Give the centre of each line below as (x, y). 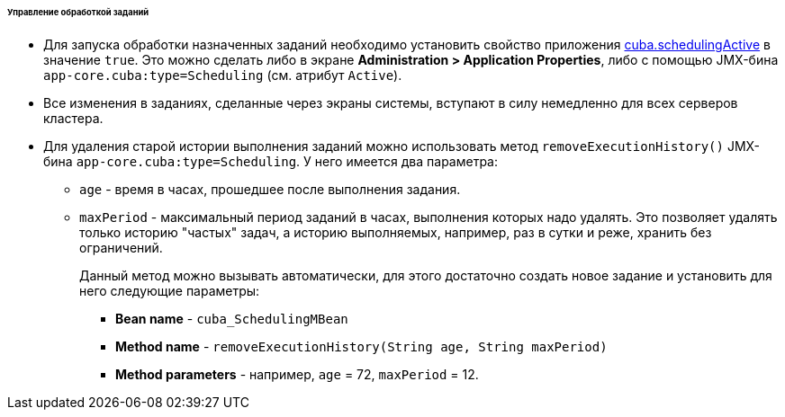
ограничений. (121, 247)
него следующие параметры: (170, 290)
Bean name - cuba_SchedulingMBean (232, 318)
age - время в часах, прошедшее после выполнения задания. (270, 189)
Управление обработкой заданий (78, 12)
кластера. (73, 118)
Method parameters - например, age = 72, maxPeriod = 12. (297, 374)
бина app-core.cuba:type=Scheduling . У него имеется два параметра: (271, 161)
